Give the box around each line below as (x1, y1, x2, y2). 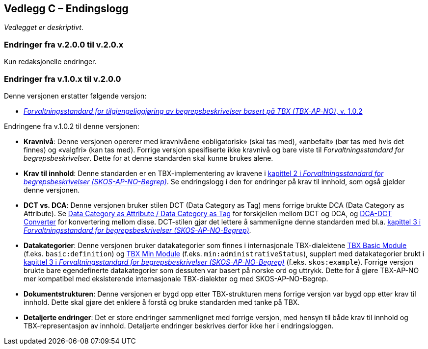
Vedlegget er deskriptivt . (4, 23, 83, 32)
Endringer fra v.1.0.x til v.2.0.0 (4, 74, 121, 84)
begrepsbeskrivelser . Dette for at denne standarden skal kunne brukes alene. (24, 153, 273, 162)
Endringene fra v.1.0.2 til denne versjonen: (4, 122, 139, 130)
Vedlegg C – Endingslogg (4, 2, 129, 15)
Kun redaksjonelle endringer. (4, 57, 97, 66)
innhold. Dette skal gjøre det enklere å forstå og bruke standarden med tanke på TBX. (24, 298, 300, 306)
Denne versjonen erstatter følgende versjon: (4, 91, 147, 100)
